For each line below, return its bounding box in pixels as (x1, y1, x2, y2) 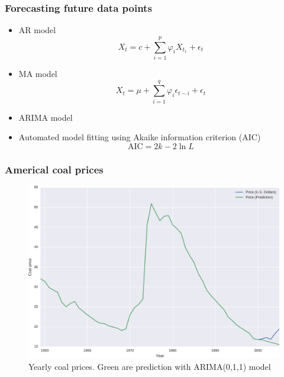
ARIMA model (18, 111, 73, 123)
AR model (18, 24, 56, 36)
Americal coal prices (5, 162, 104, 176)
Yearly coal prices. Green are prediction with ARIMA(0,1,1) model (28, 360, 271, 372)
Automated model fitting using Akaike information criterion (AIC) (18, 131, 261, 143)
